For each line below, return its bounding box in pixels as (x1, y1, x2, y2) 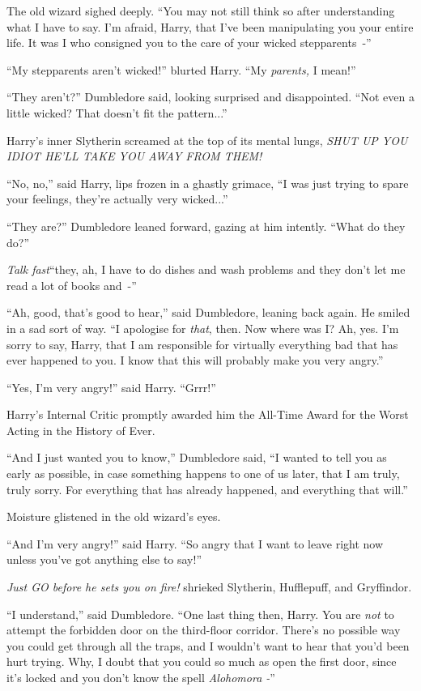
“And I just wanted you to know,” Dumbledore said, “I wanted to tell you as (6, 449, 387, 466)
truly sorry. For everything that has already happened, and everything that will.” (6, 480, 408, 497)
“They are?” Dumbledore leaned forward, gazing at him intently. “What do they (6, 217, 406, 234)
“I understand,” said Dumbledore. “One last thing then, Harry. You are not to (6, 605, 394, 622)
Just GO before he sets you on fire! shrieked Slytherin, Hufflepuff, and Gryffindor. (6, 578, 412, 595)
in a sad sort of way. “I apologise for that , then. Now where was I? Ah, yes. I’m (6, 319, 399, 336)
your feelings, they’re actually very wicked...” (6, 190, 228, 207)
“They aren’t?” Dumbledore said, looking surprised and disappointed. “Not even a (6, 88, 415, 105)
